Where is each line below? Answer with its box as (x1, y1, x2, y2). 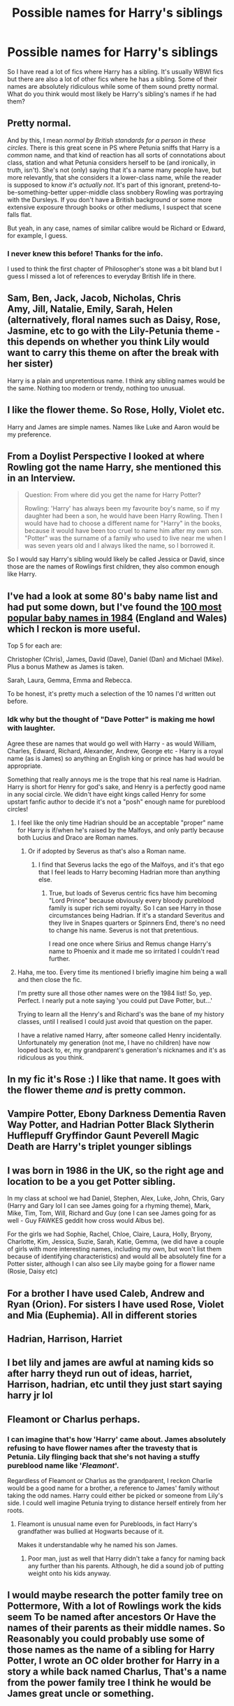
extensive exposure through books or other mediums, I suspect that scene (7, 203, 221, 211)
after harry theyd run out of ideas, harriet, (7, 1367, 193, 1379)
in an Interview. (7, 472, 75, 484)
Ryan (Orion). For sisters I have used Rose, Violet (7, 1298, 224, 1310)
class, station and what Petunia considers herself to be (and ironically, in (7, 158, 216, 166)
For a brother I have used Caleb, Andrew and (7, 1287, 205, 1299)
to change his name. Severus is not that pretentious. (48, 925, 199, 934)
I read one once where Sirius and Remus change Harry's (48, 939, 212, 948)
